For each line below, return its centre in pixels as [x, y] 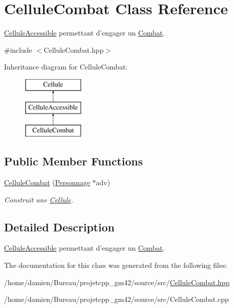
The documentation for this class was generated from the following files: [116, 265]
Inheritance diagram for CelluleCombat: [66, 67]
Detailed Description [60, 227]
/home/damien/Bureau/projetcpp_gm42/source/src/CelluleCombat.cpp [116, 299]
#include [18, 49]
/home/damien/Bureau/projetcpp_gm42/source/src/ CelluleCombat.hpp [117, 282]
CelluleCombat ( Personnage [47, 182]
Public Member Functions [73, 161]
